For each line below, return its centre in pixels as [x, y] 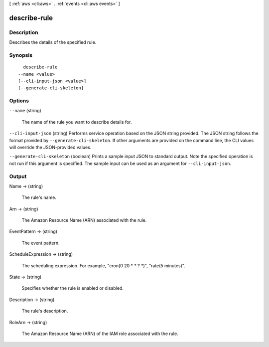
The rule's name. [39, 197]
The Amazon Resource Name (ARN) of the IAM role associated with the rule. [100, 334]
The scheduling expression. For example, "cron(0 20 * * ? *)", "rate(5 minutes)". [103, 265]
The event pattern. [41, 243]
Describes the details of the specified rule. [53, 42]
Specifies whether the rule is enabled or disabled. [73, 288]
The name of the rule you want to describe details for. [77, 122]
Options [19, 101]
